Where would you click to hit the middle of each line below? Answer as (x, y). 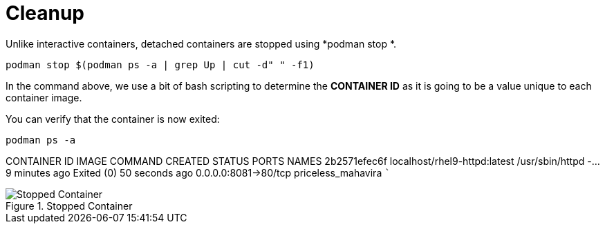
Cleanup (45, 13)
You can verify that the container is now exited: (113, 119)
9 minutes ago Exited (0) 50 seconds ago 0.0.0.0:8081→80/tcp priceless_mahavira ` (198, 172)
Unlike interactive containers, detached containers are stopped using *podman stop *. (201, 43)
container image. (44, 97)
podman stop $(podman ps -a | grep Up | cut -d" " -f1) (160, 64)
